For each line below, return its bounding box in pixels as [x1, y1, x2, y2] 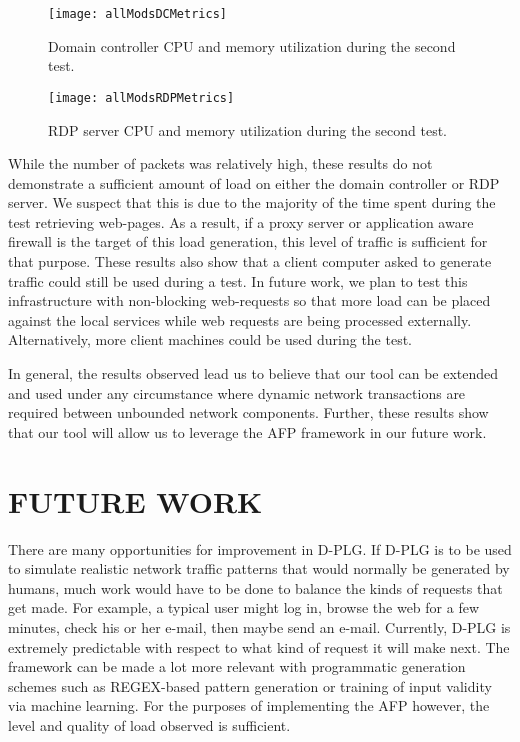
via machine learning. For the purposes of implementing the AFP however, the [8, 695, 490, 716]
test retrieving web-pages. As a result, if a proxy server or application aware [8, 211, 474, 232]
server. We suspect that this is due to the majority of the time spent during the [8, 192, 496, 213]
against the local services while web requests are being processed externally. [8, 309, 472, 330]
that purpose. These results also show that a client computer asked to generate [8, 251, 492, 272]
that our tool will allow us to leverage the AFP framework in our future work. [8, 421, 487, 442]
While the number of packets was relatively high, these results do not [8, 153, 433, 174]
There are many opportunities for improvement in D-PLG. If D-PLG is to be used [8, 538, 512, 559]
